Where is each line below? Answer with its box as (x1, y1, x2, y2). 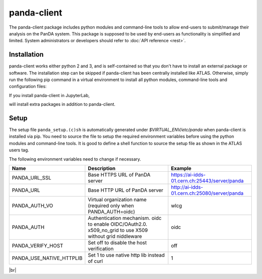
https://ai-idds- (170, 171, 206, 178)
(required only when (88, 202, 134, 209)
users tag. (9, 147, 29, 153)
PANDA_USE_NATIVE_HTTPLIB (12, 255, 82, 262)
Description (88, 165, 116, 172)
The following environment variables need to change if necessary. (9, 156, 141, 162)
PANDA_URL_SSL (12, 175, 51, 181)
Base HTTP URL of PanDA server (88, 187, 164, 194)
